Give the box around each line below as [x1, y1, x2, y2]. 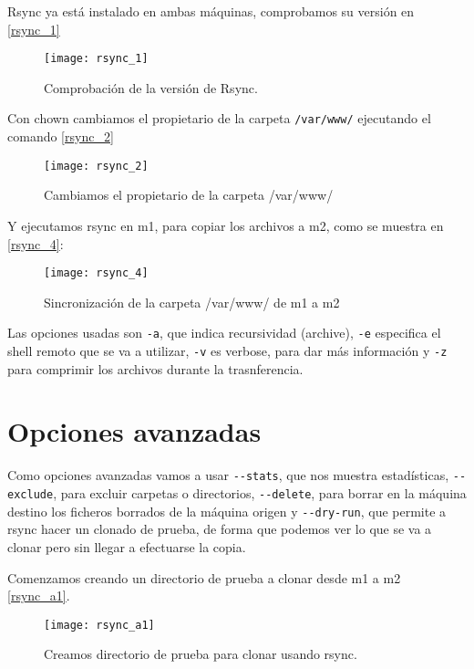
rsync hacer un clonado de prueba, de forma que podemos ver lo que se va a [7, 519, 432, 538]
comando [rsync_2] [7, 127, 114, 146]
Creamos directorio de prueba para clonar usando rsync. [44, 644, 357, 664]
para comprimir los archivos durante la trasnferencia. [7, 359, 304, 378]
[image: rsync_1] [44, 52, 149, 66]
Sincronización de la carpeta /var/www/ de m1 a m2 [44, 292, 340, 311]
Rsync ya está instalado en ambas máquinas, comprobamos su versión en [7, 2, 415, 20]
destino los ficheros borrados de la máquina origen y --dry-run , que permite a [7, 501, 447, 520]
